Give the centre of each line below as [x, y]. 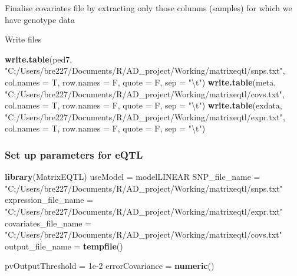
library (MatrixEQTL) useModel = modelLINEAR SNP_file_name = [133, 177]
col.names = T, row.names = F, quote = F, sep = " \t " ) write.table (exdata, [143, 105]
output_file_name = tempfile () [64, 246]
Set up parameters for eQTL [74, 154]
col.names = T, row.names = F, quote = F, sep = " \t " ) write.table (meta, [141, 82]
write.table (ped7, [39, 59]
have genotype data [40, 19]
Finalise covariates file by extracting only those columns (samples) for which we [148, 8]
